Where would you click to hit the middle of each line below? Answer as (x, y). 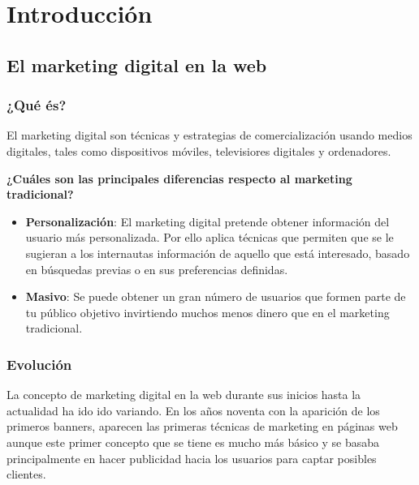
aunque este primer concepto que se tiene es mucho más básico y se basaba (193, 442)
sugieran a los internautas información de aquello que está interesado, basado (218, 253)
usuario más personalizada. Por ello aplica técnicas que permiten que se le (209, 237)
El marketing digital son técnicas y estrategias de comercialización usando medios (209, 135)
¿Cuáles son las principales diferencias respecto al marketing (179, 178)
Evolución (39, 364)
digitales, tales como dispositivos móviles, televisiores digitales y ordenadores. (199, 150)
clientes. (26, 474)
